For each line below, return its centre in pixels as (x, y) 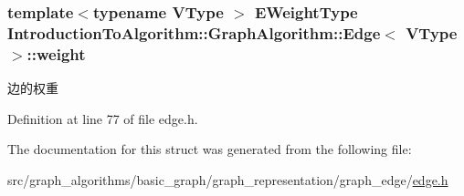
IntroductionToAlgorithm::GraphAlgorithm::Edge (194, 32)
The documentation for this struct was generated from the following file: (210, 149)
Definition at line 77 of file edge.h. (103, 118)
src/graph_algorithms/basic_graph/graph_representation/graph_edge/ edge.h (228, 179)
